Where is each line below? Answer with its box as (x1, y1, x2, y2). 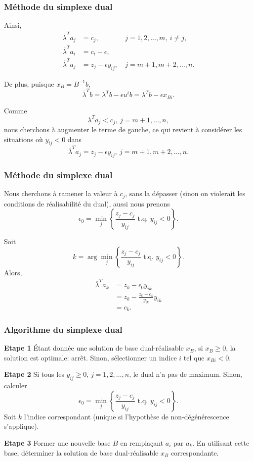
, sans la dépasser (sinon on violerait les (125, 188, 246, 199)
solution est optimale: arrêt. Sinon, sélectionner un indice (4, 352, 177, 362)
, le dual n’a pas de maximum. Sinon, (129, 369, 242, 379)
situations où (4, 134, 43, 144)
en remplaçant (120, 437, 164, 448)
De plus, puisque (4, 78, 54, 89)
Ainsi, (4, 20, 22, 30)
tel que (183, 352, 205, 362)
